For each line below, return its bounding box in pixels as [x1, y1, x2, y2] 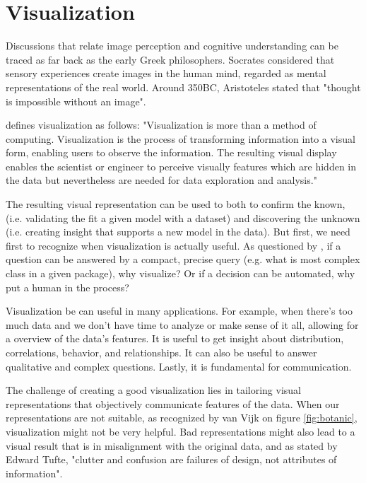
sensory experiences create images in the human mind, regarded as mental [6, 66, 326, 81]
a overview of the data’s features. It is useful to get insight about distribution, [6, 331, 344, 346]
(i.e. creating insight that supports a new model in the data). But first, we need [6, 224, 350, 239]
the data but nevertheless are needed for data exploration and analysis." [6, 173, 317, 187]
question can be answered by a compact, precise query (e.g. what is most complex [6, 252, 360, 267]
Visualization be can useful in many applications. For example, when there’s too [6, 303, 353, 318]
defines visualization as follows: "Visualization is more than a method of [6, 117, 317, 132]
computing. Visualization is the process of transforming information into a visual [6, 131, 355, 146]
